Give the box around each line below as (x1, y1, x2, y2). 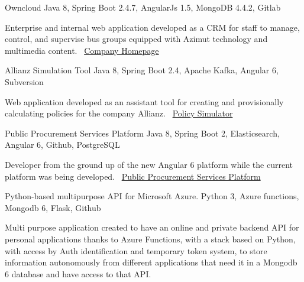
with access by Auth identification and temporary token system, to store (5, 244, 267, 257)
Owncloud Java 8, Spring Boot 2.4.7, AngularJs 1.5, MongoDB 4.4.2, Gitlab (5, 1, 281, 13)
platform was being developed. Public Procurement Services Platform (5, 170, 261, 182)
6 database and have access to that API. (5, 267, 151, 280)
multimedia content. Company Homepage (5, 44, 159, 56)
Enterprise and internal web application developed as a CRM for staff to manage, (5, 21, 300, 33)
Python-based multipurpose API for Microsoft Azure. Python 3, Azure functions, (5, 190, 299, 202)
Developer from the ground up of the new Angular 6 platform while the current (5, 158, 293, 170)
